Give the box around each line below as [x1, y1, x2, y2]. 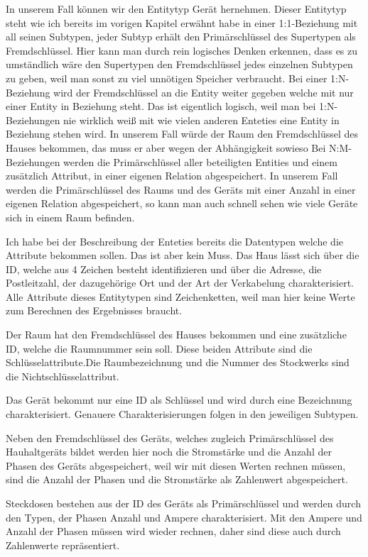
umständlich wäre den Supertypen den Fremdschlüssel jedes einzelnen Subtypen [6, 57, 353, 72]
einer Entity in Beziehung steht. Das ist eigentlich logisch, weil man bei [6, 99, 316, 114]
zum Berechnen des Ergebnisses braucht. [6, 303, 183, 318]
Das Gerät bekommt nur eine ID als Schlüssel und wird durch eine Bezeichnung [6, 392, 352, 407]
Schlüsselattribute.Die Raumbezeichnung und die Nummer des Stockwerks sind [6, 355, 350, 370]
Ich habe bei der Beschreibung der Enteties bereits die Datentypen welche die [6, 233, 343, 248]
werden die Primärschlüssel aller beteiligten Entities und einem [63, 154, 337, 169]
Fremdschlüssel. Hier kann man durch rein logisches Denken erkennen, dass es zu [6, 43, 358, 57]
